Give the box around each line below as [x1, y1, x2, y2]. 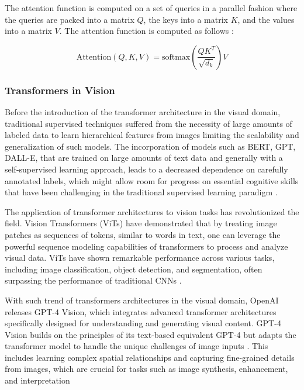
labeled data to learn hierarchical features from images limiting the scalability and [5, 129, 299, 141]
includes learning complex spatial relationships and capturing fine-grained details [5, 351, 295, 363]
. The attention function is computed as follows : [59, 25, 234, 37]
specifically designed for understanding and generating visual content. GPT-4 [5, 317, 281, 329]
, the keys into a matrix [143, 13, 228, 25]
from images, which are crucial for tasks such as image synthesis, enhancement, [5, 363, 288, 375]
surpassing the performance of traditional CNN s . [5, 274, 182, 287]
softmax [161, 53, 191, 61]
